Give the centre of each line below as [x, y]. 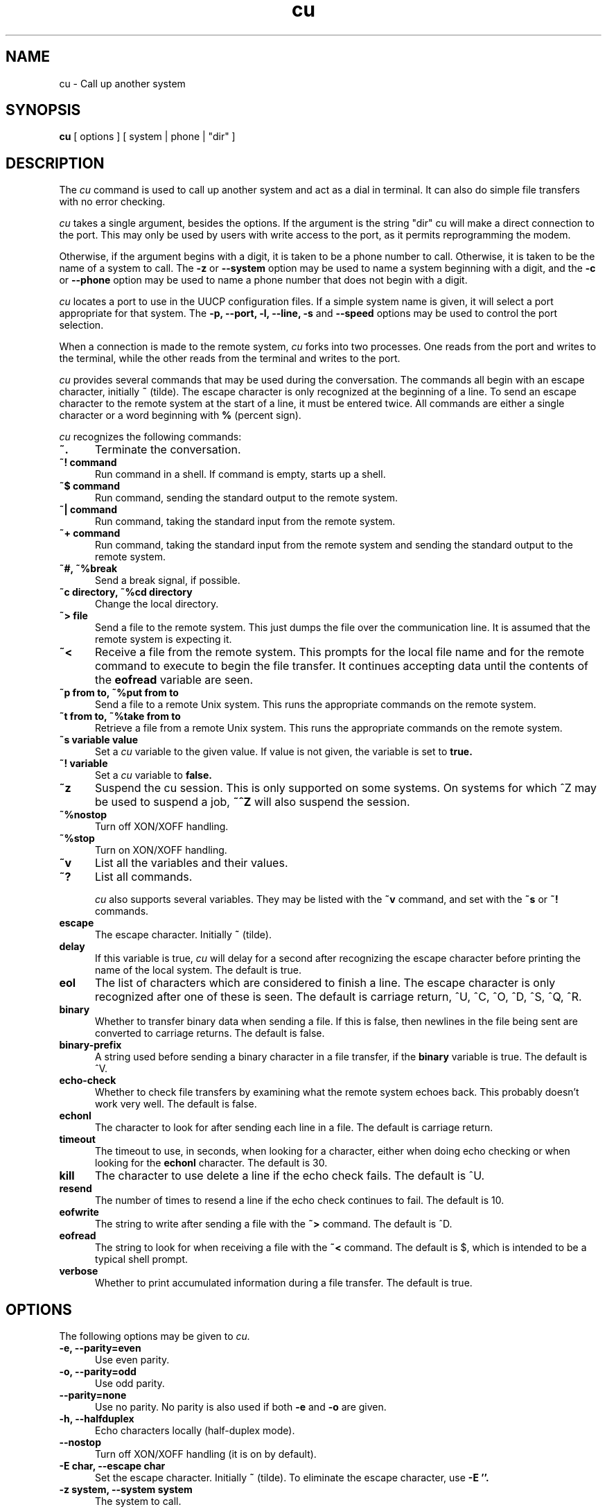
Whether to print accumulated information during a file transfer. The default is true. [284, 1283]
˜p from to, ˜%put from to [119, 693]
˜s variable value [99, 740]
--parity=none [93, 1395]
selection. [81, 325]
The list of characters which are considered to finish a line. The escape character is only [325, 983]
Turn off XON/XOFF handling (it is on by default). [206, 1454]
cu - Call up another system [122, 83]
